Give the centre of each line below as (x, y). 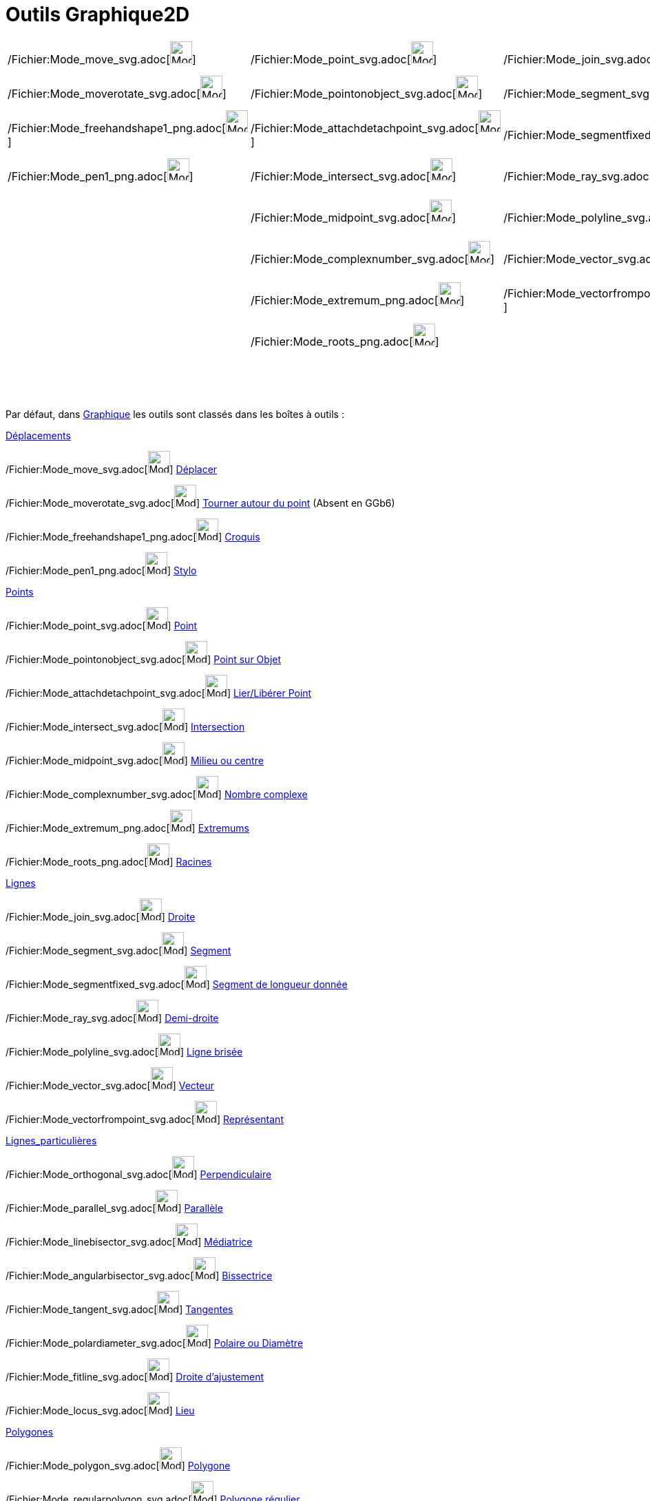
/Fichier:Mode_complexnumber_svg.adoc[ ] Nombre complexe (157, 794)
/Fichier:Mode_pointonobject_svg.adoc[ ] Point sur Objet (144, 659)
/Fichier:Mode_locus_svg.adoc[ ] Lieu (100, 1410)
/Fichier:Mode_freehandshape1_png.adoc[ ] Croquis (133, 536)
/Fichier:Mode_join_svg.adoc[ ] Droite (101, 916)
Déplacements (38, 435)
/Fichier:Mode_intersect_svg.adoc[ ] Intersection (125, 726)
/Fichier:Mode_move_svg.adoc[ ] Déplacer (112, 469)
